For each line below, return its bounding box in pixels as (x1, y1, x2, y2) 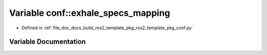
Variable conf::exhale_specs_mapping (9, 7, 171, 18)
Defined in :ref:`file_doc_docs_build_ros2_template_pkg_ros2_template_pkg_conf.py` (21, 25, 193, 31)
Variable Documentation (9, 38, 86, 46)
